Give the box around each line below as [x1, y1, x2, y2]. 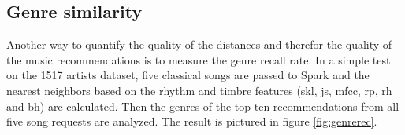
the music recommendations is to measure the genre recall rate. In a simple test [6, 51, 391, 67]
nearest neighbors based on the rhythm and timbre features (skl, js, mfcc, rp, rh [6, 82, 392, 98]
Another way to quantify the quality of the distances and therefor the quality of [6, 36, 392, 53]
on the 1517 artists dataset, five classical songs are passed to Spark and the [6, 67, 370, 83]
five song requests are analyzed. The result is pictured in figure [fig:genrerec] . [6, 113, 377, 130]
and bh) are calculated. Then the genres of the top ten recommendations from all [6, 97, 399, 114]
